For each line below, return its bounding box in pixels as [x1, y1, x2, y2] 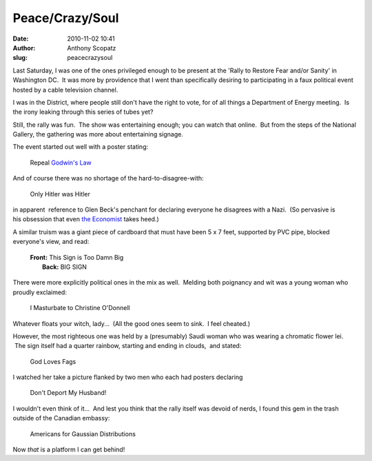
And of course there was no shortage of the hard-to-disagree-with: [12, 174, 204, 183]
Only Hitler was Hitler [30, 189, 91, 198]
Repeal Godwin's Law [30, 158, 92, 167]
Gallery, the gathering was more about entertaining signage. [12, 130, 184, 139]
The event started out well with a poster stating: [12, 143, 149, 151]
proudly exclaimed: [12, 288, 67, 296]
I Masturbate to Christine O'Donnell [30, 304, 130, 312]
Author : [12, 43, 36, 52]
